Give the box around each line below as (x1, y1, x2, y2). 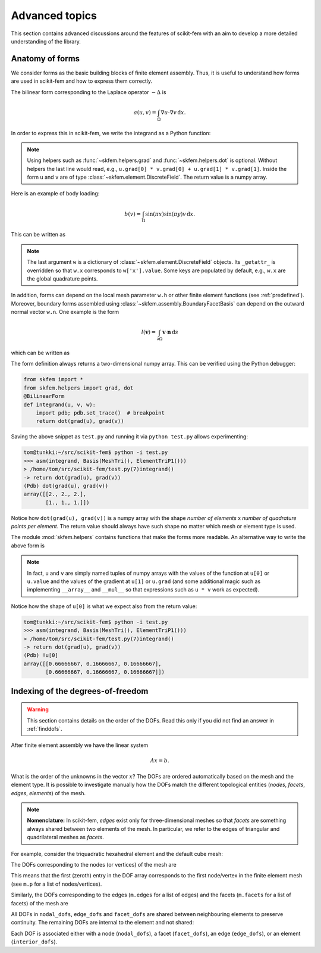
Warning (27, 706, 49, 713)
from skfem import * (23, 376, 83, 383)
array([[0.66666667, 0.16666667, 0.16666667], (23, 660, 162, 667)
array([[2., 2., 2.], (23, 491, 87, 497)
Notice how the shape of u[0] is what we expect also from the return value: (11, 602, 197, 610)
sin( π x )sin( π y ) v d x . (145, 210, 196, 217)
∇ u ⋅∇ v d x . (160, 109, 186, 116)
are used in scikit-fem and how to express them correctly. (11, 77, 153, 85)
